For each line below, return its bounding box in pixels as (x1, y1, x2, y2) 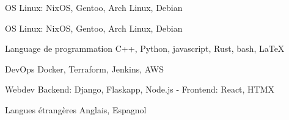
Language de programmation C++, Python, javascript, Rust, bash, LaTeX (5, 42, 285, 55)
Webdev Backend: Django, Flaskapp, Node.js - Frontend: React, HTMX (5, 83, 275, 96)
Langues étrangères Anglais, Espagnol (5, 103, 147, 116)
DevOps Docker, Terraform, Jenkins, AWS (5, 62, 164, 75)
